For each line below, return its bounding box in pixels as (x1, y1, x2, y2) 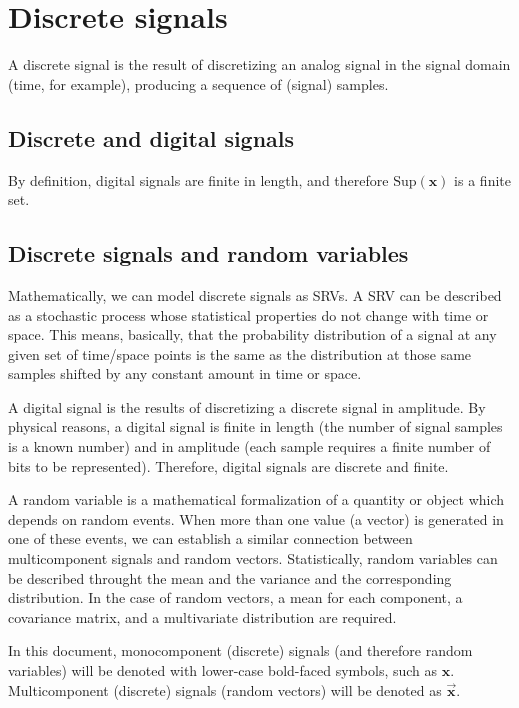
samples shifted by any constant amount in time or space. (8, 363, 362, 384)
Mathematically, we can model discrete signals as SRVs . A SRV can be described (8, 284, 502, 305)
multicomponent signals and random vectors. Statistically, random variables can (8, 548, 498, 569)
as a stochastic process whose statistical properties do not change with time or (8, 304, 489, 325)
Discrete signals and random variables (8, 238, 409, 269)
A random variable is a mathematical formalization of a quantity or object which (8, 489, 505, 510)
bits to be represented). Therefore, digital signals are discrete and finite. (8, 455, 449, 476)
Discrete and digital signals (8, 122, 295, 153)
